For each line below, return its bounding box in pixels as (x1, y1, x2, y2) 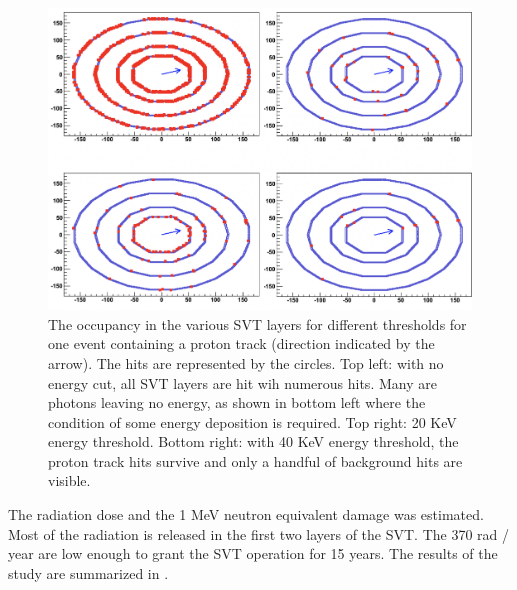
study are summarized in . (8, 562, 169, 583)
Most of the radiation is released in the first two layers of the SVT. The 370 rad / (8, 523, 510, 544)
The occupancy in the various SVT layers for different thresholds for (48, 313, 467, 334)
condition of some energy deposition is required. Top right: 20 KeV (48, 411, 457, 432)
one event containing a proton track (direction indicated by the (48, 333, 435, 354)
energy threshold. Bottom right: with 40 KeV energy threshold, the (48, 431, 459, 452)
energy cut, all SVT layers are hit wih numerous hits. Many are (48, 372, 437, 393)
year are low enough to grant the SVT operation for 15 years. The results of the (8, 543, 498, 564)
